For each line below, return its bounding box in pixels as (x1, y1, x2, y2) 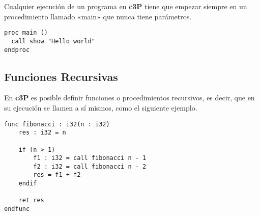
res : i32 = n (18, 129, 66, 137)
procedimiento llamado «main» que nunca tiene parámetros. (4, 11, 192, 21)
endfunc (4, 205, 30, 213)
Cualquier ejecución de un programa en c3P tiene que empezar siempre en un (4, 1, 247, 11)
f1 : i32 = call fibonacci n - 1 (33, 154, 147, 162)
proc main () (4, 29, 48, 37)
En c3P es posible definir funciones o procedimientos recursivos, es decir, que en (4, 92, 255, 103)
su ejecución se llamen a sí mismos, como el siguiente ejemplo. (4, 102, 197, 113)
